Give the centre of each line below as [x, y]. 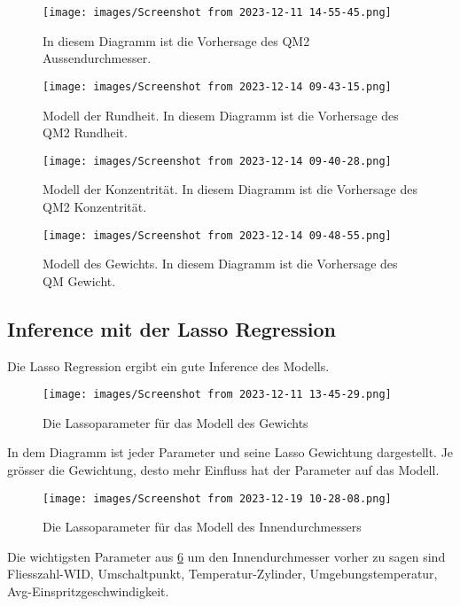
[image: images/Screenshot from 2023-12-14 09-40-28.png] [217, 161]
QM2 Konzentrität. [95, 206]
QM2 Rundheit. [85, 132]
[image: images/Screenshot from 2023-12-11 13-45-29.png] [217, 395]
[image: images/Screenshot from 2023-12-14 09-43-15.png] [217, 86]
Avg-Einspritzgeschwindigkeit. [88, 591]
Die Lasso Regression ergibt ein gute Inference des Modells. [168, 365]
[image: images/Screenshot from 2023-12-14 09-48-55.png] [217, 235]
